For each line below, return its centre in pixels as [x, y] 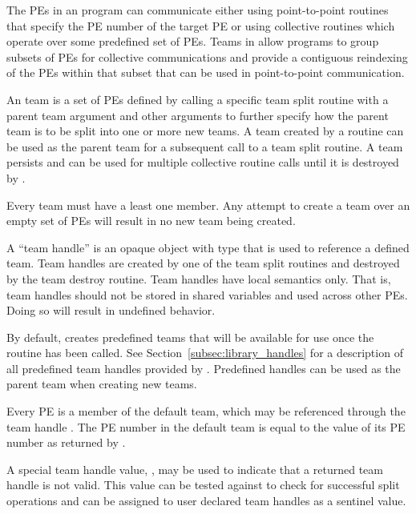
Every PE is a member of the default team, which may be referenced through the [206, 411]
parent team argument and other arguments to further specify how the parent [198, 115]
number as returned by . [66, 442]
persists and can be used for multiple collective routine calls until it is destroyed [203, 162]
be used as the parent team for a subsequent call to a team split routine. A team [205, 146]
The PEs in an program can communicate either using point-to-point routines [198, 10]
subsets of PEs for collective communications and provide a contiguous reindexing [207, 56]
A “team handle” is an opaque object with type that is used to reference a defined [208, 247]
